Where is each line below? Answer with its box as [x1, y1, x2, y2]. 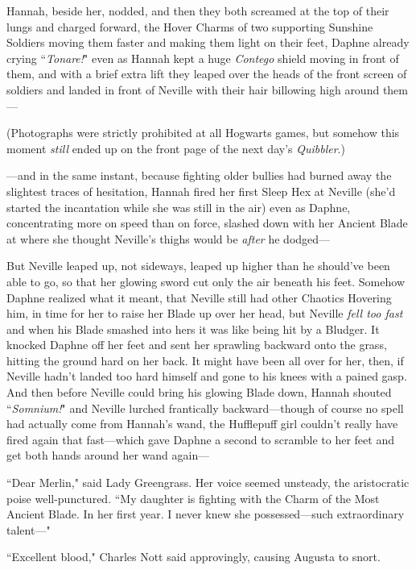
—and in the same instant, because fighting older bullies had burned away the [6, 167, 392, 184]
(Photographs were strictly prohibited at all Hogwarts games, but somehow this [6, 124, 400, 141]
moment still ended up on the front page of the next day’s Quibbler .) [6, 139, 345, 156]
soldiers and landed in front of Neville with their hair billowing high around [6, 81, 380, 98]
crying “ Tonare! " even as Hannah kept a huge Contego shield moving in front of [6, 49, 399, 66]
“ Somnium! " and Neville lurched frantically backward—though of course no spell [6, 399, 404, 416]
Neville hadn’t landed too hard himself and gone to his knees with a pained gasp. [6, 368, 407, 385]
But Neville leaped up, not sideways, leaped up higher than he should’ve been [6, 257, 390, 274]
